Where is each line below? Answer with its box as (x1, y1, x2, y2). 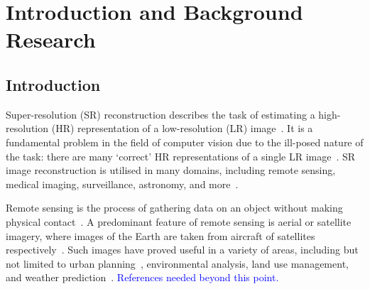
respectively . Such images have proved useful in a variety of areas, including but (6, 242, 359, 257)
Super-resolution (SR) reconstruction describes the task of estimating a (6, 107, 315, 121)
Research (6, 25, 96, 54)
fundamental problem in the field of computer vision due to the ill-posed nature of (6, 134, 364, 149)
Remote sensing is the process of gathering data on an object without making (6, 200, 343, 215)
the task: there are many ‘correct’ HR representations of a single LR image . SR (6, 148, 356, 163)
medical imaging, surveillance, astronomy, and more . (6, 176, 239, 191)
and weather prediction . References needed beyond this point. (6, 270, 279, 285)
